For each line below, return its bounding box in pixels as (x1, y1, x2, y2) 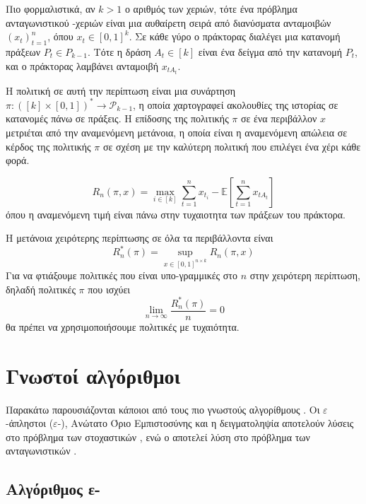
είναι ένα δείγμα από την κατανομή (198, 44, 343, 59)
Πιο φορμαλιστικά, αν (6, 1, 95, 16)
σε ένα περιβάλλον (241, 111, 317, 126)
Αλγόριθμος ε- (6, 478, 100, 500)
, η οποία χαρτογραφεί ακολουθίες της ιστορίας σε (133, 97, 338, 112)
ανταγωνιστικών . (6, 443, 77, 458)
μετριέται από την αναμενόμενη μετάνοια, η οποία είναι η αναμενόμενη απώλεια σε (6, 124, 348, 139)
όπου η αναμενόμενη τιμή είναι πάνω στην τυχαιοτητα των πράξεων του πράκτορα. (6, 206, 346, 221)
